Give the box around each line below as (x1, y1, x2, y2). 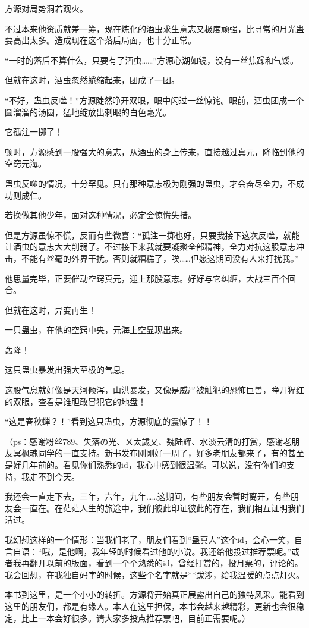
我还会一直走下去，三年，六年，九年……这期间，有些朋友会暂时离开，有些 (5, 490, 291, 503)
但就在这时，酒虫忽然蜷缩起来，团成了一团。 (5, 74, 179, 86)
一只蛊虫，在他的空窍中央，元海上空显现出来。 (5, 324, 188, 336)
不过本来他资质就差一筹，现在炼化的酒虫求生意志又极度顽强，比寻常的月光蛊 (5, 22, 304, 34)
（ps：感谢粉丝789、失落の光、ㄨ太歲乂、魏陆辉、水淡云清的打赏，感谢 (5, 435, 283, 447)
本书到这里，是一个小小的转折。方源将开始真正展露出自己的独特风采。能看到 (5, 588, 304, 601)
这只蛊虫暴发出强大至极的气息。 (5, 363, 130, 376)
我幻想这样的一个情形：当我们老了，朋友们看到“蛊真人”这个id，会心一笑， (5, 533, 294, 545)
